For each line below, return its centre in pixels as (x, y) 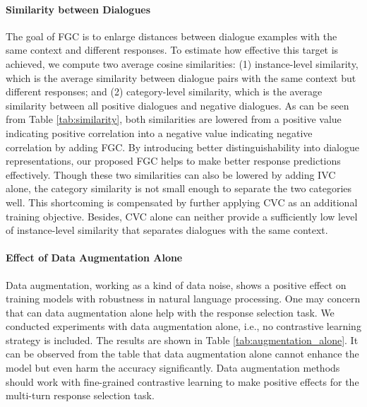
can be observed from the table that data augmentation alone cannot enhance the (182, 354)
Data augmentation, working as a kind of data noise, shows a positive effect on (176, 284)
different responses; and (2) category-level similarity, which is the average (164, 92)
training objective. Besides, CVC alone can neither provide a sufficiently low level (182, 216)
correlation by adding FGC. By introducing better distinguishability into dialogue (183, 147)
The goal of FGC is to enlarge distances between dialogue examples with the (172, 36)
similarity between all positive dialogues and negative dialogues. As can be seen (178, 105)
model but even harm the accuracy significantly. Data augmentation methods (173, 368)
